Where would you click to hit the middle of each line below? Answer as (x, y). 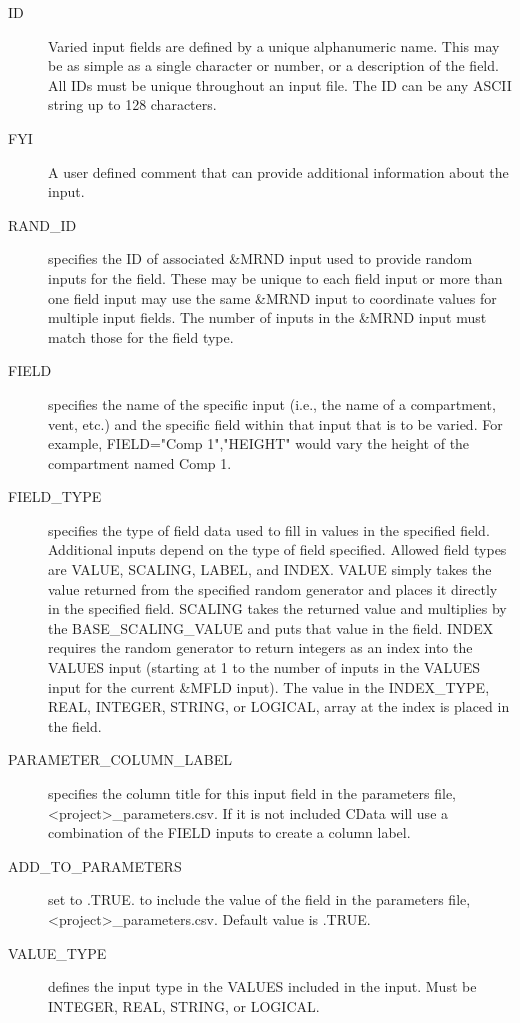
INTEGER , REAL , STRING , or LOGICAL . (184, 1005)
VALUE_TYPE (57, 952)
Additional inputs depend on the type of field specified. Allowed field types (277, 549)
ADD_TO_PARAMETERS (95, 865)
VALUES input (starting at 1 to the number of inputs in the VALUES (264, 667)
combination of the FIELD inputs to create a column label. (229, 832)
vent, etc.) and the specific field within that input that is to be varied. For (275, 423)
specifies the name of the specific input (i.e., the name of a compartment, (272, 403)
